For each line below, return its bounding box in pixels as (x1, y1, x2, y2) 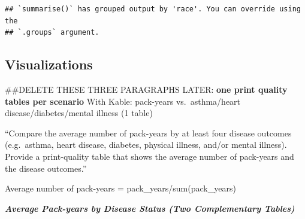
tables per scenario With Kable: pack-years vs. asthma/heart (5, 95, 241, 107)
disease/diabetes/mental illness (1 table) (5, 107, 153, 119)
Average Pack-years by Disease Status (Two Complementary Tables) (5, 202, 295, 214)
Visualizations (5, 55, 93, 74)
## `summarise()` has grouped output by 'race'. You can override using (5, 5, 301, 13)
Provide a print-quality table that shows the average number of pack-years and (5, 150, 294, 162)
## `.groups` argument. (5, 28, 99, 37)
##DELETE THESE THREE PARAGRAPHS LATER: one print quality (5, 83, 288, 95)
